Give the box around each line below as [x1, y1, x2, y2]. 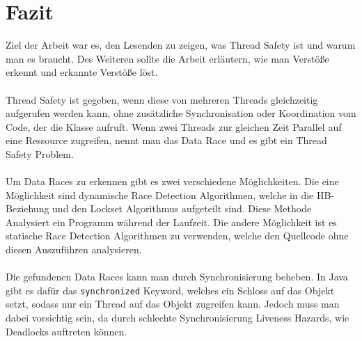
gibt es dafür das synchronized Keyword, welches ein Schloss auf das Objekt [6, 283, 335, 297]
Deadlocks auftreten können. [6, 324, 127, 338]
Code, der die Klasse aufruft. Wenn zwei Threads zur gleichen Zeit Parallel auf [6, 119, 342, 134]
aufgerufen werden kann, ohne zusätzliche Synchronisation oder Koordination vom [6, 106, 356, 120]
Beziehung [6, 201, 49, 216]
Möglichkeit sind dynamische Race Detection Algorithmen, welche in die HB [6, 187, 331, 202]
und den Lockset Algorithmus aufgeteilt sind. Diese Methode [52, 201, 312, 216]
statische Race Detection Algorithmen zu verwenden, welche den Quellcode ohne [6, 228, 349, 243]
